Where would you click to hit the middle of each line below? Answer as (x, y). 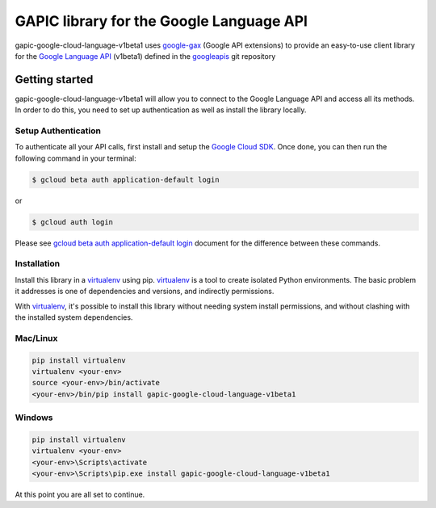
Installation (38, 264)
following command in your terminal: (75, 158)
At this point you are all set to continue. (80, 495)
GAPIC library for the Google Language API (161, 21)
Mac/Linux (36, 338)
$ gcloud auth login (72, 222)
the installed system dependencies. (74, 317)
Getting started (54, 80)
